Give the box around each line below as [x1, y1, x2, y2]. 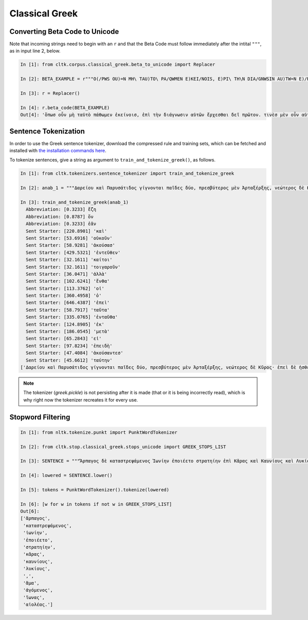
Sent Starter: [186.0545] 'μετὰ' [26, 329, 110, 334]
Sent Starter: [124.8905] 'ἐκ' [26, 321, 105, 327]
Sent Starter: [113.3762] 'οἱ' [26, 285, 105, 291]
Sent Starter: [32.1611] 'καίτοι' [26, 257, 113, 263]
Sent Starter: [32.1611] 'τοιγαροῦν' [26, 264, 121, 270]
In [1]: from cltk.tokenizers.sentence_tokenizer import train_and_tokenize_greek [20, 171, 235, 176]
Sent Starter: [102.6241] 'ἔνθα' [26, 278, 110, 284]
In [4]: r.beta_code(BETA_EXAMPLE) [20, 105, 110, 110]
